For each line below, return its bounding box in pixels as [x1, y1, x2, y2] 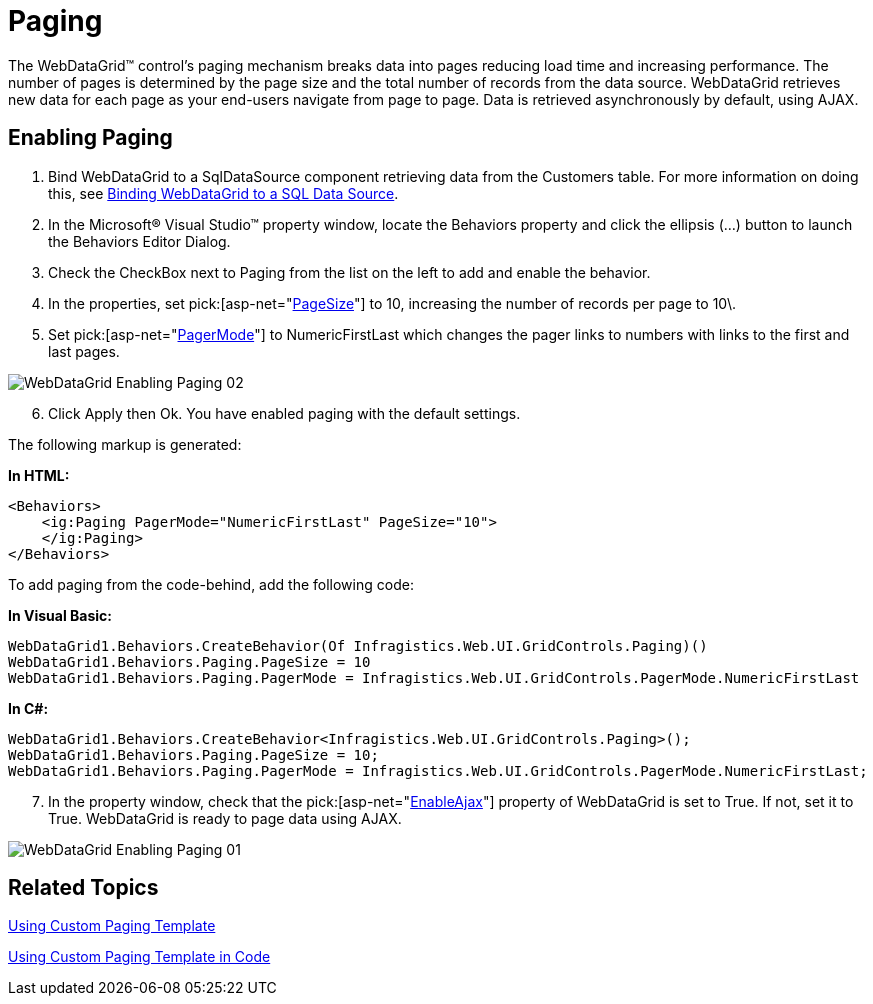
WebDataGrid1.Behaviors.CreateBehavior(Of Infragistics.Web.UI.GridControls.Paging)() [8, 637, 708, 654]
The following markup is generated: [8, 435, 242, 453]
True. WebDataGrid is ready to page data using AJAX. [48, 809, 402, 827]
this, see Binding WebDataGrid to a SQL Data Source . [48, 184, 399, 202]
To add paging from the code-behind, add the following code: [8, 575, 414, 593]
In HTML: [8, 466, 70, 484]
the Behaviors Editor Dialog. [48, 232, 231, 250]
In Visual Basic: [8, 606, 112, 624]
